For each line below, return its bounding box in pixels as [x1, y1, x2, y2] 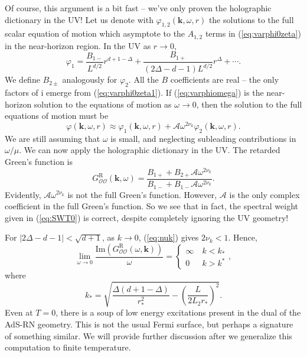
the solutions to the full [208, 13, 294, 25]
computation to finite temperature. [5, 341, 131, 353]
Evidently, [5, 188, 41, 200]
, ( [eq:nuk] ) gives [138, 231, 199, 244]
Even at [5, 306, 33, 319]
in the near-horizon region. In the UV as [5, 39, 151, 51]
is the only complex [229, 188, 300, 200]
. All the [128, 73, 159, 86]
